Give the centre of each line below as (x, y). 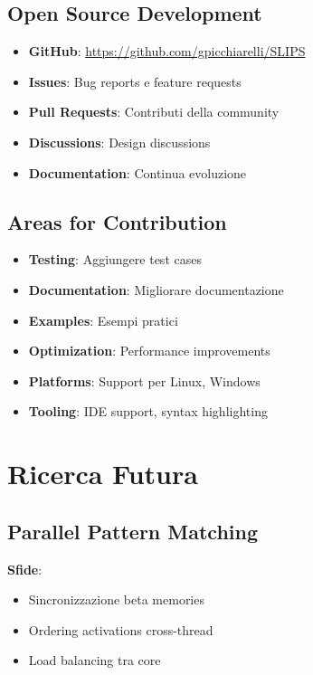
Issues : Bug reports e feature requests (135, 81)
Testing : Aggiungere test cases (115, 259)
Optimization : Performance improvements (149, 351)
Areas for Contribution (117, 221)
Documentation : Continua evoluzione (138, 172)
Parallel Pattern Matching (133, 531)
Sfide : (25, 569)
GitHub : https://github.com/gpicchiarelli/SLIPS (167, 51)
